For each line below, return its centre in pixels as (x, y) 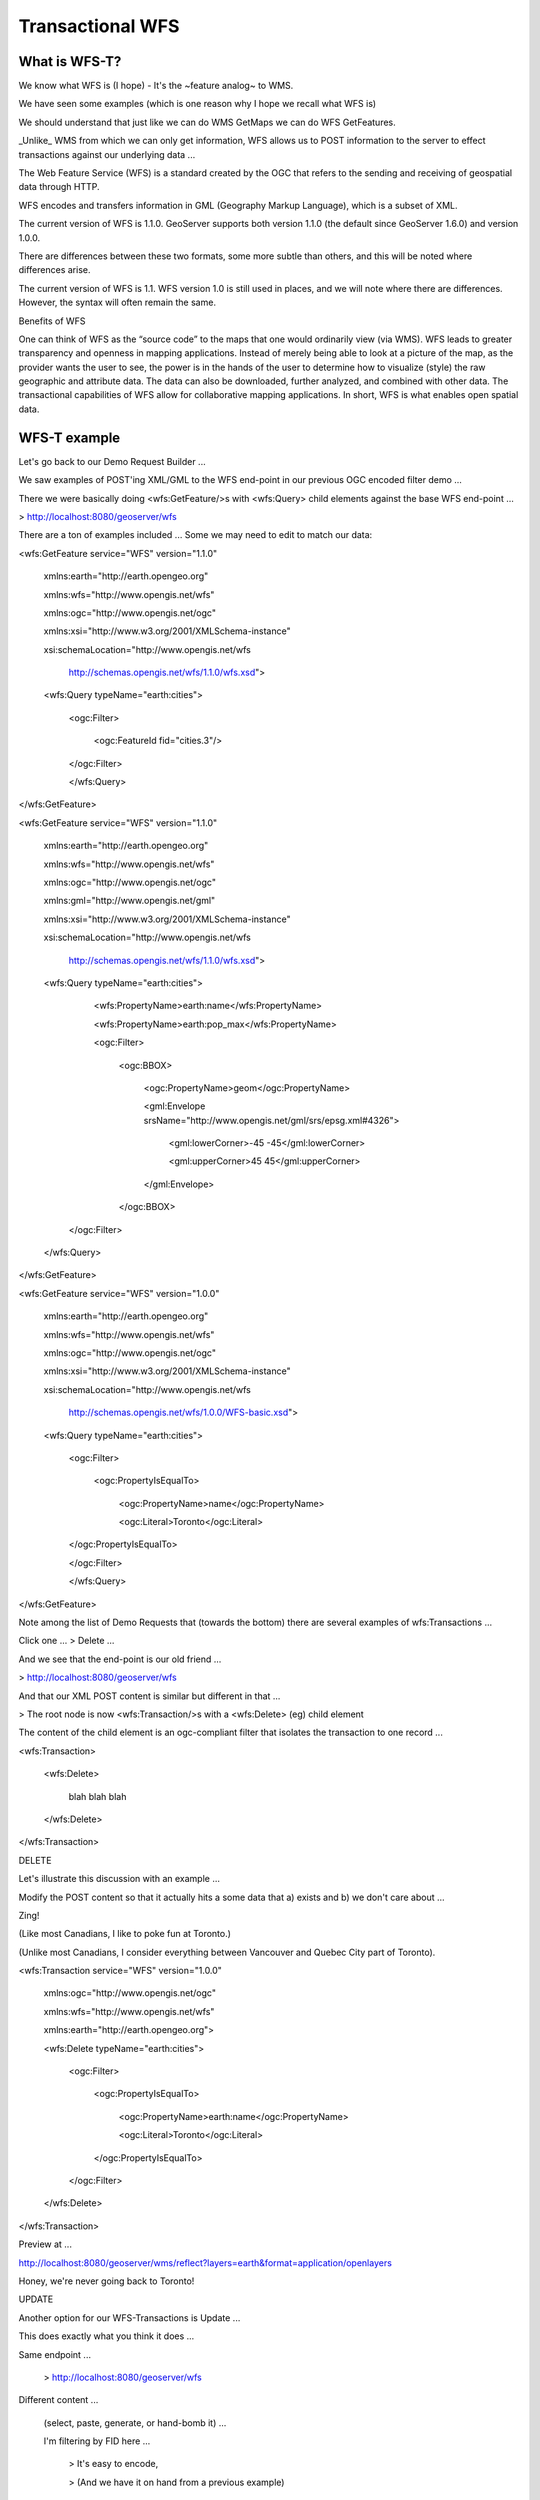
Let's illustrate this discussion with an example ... (119, 1879)
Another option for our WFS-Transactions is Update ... (129, 2317)
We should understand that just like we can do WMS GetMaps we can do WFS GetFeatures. (207, 122)
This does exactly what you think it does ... (106, 2336)
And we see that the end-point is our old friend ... (120, 1659)
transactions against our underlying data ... (107, 154)
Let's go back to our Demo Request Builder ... (112, 461)
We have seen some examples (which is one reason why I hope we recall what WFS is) (197, 104)
